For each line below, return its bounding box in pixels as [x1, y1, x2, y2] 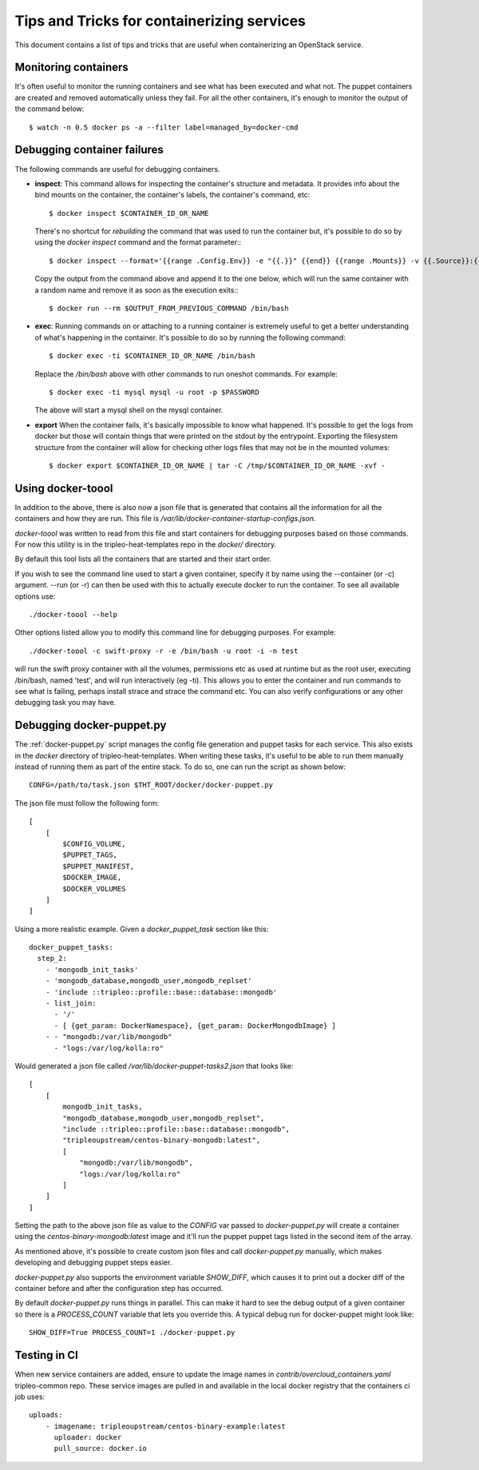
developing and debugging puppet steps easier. [14, 1257, 172, 1267]
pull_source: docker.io [53, 1444, 148, 1453]
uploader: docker [53, 1433, 122, 1442]
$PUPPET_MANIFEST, [62, 862, 135, 870]
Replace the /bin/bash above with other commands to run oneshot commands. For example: [34, 368, 338, 379]
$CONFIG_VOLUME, [62, 839, 126, 848]
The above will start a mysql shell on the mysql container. [34, 405, 224, 415]
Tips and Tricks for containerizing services [14, 12, 307, 30]
